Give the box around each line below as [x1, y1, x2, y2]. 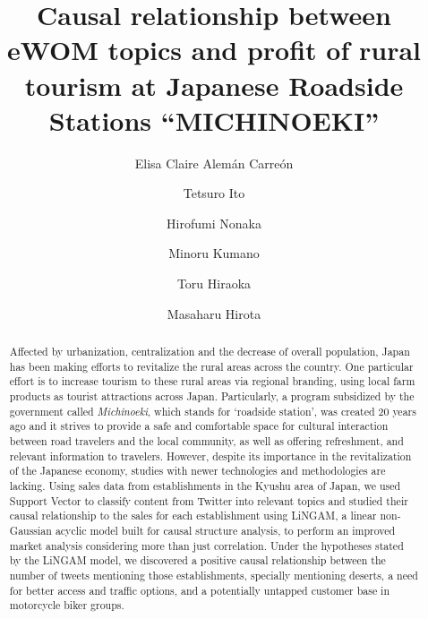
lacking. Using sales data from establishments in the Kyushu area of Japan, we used [9, 477, 401, 493]
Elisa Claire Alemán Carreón [134, 153, 294, 172]
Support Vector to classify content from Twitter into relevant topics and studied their [9, 493, 408, 508]
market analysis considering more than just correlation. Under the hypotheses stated [9, 537, 404, 553]
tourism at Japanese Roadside [24, 66, 404, 103]
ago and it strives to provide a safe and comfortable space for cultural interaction [9, 418, 389, 434]
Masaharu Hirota [167, 304, 261, 322]
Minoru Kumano [168, 244, 260, 262]
